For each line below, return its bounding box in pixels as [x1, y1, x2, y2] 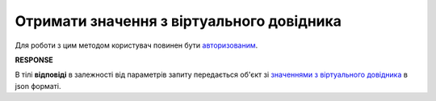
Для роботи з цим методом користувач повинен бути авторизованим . [15, 40, 258, 50]
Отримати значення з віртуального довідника [15, 12, 342, 30]
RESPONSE [15, 55, 54, 65]
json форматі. [15, 81, 61, 90]
